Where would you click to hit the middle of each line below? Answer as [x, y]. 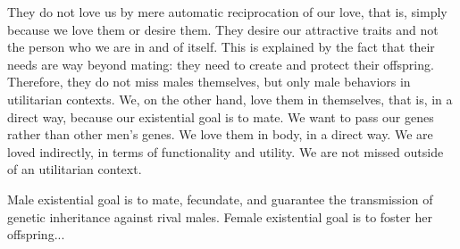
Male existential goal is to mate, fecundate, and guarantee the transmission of [220, 199]
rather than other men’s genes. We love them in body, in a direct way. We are [220, 134]
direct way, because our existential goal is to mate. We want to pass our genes [221, 116]
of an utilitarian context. [75, 169]
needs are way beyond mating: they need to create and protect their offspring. [221, 64]
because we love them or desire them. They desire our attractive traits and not [223, 29]
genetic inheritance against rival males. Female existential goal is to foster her [220, 216]
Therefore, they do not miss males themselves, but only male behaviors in [209, 82]
